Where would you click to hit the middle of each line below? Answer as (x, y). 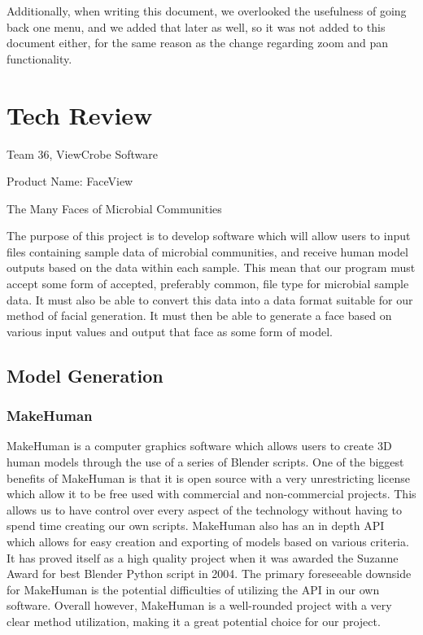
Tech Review (80, 114)
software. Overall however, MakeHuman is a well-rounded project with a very (199, 605)
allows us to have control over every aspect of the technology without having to (205, 509)
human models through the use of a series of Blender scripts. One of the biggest (205, 462)
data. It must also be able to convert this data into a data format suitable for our (210, 299)
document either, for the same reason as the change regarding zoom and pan (198, 43)
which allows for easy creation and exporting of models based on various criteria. (208, 541)
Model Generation (85, 375)
